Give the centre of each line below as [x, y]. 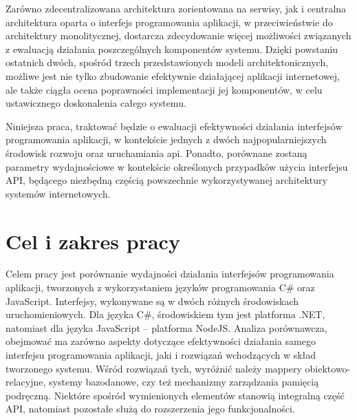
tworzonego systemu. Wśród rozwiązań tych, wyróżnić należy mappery [154, 368]
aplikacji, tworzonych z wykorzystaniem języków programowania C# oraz [160, 287]
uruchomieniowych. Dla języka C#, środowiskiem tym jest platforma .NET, [165, 314]
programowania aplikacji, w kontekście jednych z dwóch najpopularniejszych [166, 139]
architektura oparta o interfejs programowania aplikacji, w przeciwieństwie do [169, 22]
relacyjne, [26, 382]
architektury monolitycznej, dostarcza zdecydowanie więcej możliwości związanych [178, 35]
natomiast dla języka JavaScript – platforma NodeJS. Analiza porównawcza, [166, 327]
